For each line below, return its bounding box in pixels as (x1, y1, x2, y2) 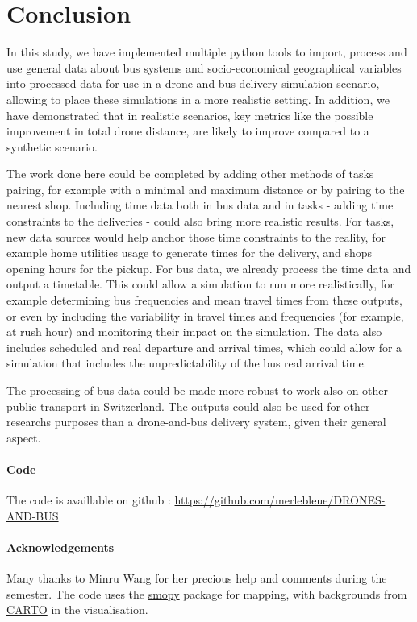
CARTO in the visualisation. (6, 601, 148, 618)
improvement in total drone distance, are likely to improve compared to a (6, 122, 369, 139)
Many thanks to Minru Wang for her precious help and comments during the (6, 570, 387, 587)
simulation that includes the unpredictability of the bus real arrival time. (6, 355, 367, 371)
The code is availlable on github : (6, 491, 171, 508)
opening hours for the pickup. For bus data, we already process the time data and (6, 259, 411, 276)
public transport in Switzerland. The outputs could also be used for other (6, 397, 370, 414)
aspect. (6, 429, 41, 446)
